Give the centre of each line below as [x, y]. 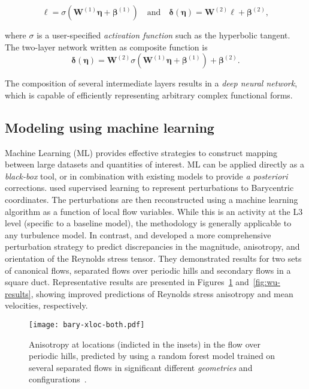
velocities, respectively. [46, 305]
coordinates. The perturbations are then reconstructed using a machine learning [152, 199]
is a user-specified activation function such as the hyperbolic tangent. [163, 35]
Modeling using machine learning [110, 127]
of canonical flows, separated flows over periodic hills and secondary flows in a [148, 270]
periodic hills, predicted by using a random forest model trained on [152, 356]
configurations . [58, 379]
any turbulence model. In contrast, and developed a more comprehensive [138, 234]
